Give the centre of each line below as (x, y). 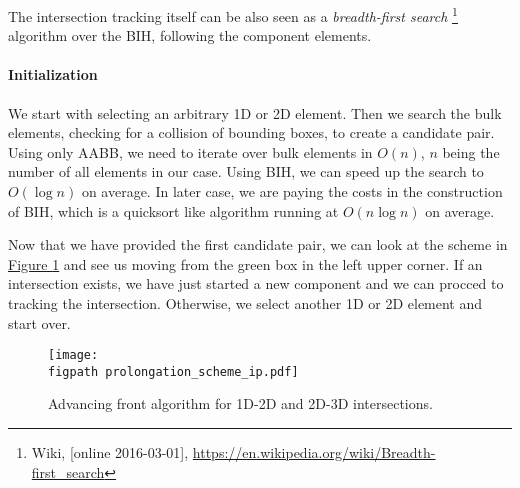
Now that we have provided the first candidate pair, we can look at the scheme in (258, 244)
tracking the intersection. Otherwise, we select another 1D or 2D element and (245, 302)
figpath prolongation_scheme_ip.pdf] (173, 371)
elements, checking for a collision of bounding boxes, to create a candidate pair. (251, 132)
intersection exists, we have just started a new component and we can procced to (256, 283)
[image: (73, 355)
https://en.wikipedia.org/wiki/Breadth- (314, 452)
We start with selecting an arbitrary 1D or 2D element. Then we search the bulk (255, 112)
